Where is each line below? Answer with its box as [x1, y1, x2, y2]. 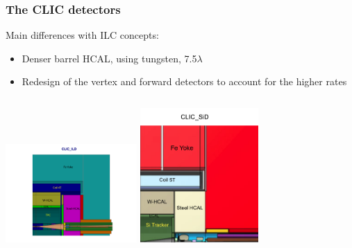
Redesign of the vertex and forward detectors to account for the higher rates [22, 74, 347, 89]
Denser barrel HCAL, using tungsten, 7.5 [22, 51, 197, 65]
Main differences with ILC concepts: [6, 28, 159, 42]
